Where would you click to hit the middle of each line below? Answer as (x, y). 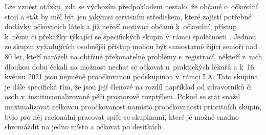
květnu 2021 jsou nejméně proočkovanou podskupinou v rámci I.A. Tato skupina (131, 76)
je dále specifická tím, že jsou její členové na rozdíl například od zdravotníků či (128, 86)
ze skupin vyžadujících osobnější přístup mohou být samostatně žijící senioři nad (131, 46)
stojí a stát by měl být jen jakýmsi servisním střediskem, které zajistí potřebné (128, 16)
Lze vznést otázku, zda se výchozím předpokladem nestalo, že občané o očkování (131, 6)
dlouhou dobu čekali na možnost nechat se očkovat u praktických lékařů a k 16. (130, 66)
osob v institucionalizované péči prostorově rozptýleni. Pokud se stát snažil (123, 96)
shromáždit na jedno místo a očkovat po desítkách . (85, 127)
